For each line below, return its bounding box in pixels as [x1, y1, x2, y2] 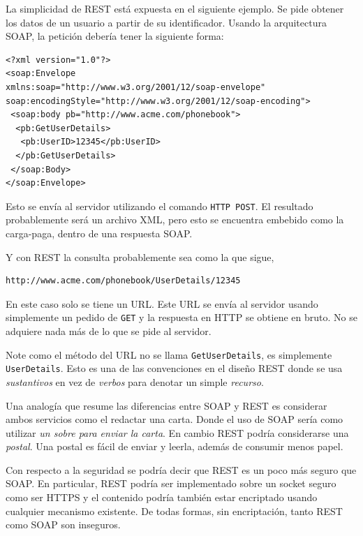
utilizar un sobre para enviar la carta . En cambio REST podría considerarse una [6, 425, 349, 440]
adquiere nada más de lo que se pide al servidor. [6, 324, 212, 338]
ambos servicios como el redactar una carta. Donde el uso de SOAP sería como [6, 412, 343, 426]
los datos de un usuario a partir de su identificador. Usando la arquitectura [6, 15, 327, 29]
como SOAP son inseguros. [6, 517, 121, 532]
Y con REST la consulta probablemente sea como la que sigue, [6, 249, 274, 264]
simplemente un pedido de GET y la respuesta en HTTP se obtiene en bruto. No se [6, 310, 357, 325]
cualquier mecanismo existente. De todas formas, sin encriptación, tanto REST [6, 503, 343, 518]
